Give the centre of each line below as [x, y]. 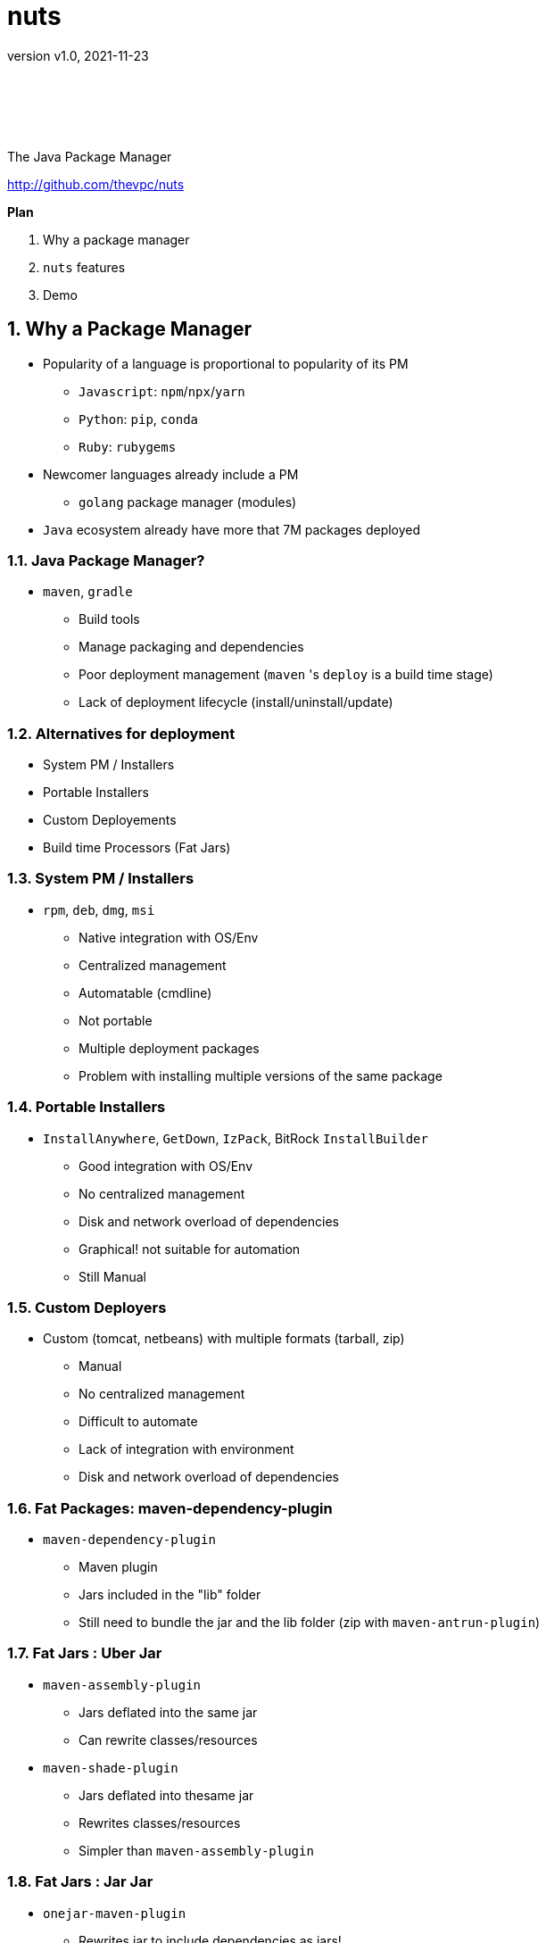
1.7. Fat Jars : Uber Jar [85, 1653]
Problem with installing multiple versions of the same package [261, 1075]
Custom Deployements [110, 820]
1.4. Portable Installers [87, 1107]
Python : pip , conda [138, 419]
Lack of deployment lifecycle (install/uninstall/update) [236, 702]
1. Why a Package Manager [130, 329]
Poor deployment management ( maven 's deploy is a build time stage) [286, 675]
